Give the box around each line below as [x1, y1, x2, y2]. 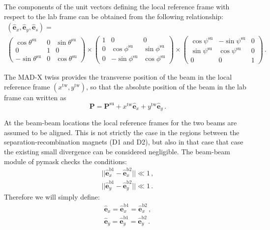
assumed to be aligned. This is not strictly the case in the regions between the [4, 127, 240, 137]
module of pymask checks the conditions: [4, 156, 127, 166]
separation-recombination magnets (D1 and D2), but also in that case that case [4, 137, 243, 147]
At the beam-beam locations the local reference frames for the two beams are [4, 117, 237, 128]
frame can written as [4, 92, 66, 102]
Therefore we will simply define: [4, 192, 100, 202]
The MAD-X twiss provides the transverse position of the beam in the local [4, 72, 232, 82]
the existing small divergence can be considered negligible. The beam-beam [4, 146, 230, 157]
